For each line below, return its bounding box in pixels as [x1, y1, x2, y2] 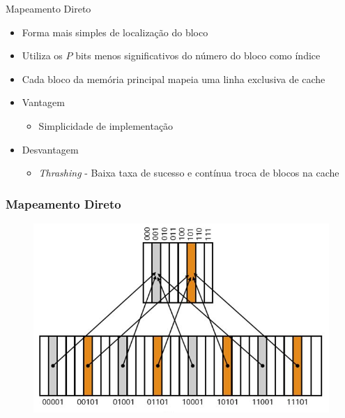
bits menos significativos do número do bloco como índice [75, 48, 321, 63]
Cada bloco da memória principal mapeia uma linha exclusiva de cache [22, 71, 325, 86]
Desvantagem [22, 142, 79, 156]
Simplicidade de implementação [38, 118, 174, 133]
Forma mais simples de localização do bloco [22, 24, 208, 39]
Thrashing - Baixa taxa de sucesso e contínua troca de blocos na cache [38, 165, 339, 180]
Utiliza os [22, 48, 63, 63]
